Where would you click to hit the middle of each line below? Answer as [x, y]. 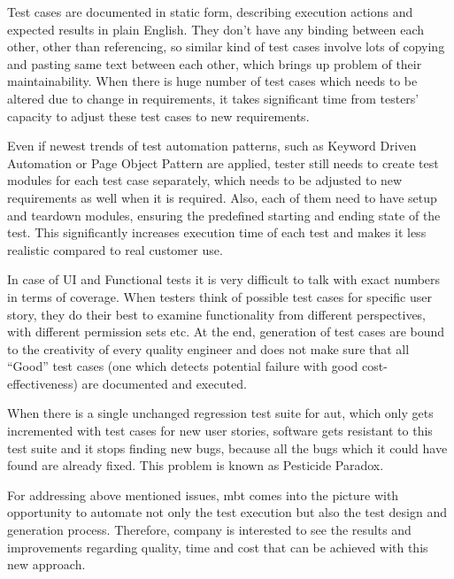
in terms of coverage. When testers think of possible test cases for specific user [220, 296]
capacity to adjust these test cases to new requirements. [158, 116]
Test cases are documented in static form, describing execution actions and [210, 12]
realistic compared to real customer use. [115, 249]
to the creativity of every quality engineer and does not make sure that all [208, 348]
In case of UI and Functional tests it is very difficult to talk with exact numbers [224, 279]
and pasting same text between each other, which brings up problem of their [215, 63]
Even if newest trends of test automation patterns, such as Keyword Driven [212, 146]
